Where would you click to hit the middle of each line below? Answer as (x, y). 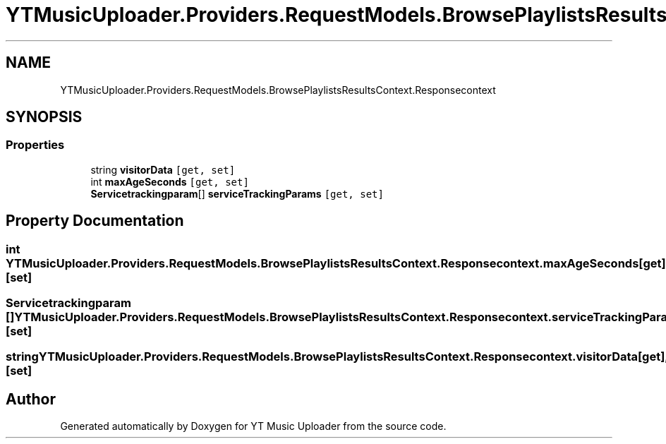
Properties (35, 145)
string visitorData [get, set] (163, 169)
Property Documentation (95, 221)
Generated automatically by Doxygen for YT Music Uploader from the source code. (253, 426)
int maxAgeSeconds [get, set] (170, 181)
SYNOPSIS (44, 117)
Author (31, 399)
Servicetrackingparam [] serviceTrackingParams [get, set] (237, 193)
